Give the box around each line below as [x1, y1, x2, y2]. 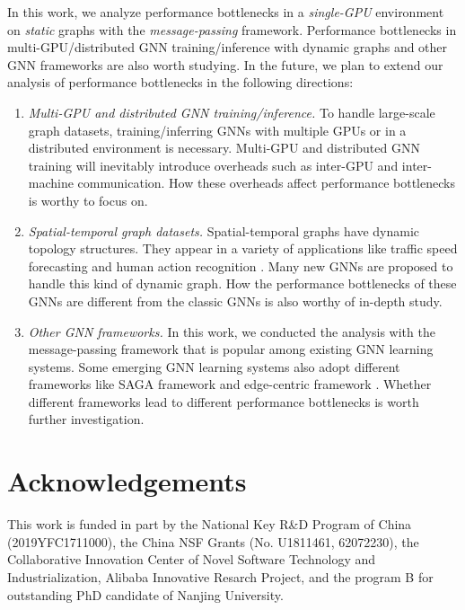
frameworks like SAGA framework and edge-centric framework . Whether [28, 375, 432, 393]
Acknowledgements [7, 463, 247, 499]
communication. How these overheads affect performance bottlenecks [77, 173, 455, 192]
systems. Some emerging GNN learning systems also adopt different [28, 357, 400, 376]
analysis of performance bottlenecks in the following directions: [7, 73, 354, 92]
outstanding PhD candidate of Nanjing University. [7, 585, 284, 604]
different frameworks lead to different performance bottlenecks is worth [28, 392, 419, 411]
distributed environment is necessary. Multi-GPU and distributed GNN [28, 138, 420, 157]
